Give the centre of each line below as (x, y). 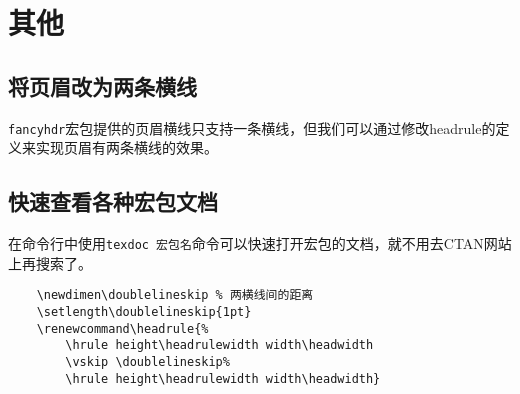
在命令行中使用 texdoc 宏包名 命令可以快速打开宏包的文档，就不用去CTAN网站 (260, 243)
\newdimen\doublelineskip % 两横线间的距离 (175, 295)
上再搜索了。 (50, 262)
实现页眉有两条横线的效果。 (126, 147)
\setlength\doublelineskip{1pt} (144, 311)
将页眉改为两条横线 (102, 85)
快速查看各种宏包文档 (113, 201)
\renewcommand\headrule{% (122, 328)
